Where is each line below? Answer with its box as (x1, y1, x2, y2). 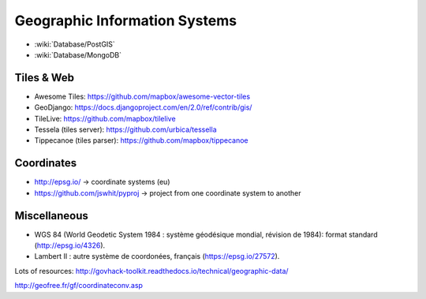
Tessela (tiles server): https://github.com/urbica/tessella (34, 125, 217, 134)
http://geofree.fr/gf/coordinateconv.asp (14, 281, 144, 290)
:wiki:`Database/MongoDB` (34, 50, 122, 59)
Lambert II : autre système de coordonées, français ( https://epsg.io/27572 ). (34, 252, 280, 261)
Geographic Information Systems (14, 12, 237, 29)
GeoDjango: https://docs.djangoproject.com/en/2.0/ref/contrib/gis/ (34, 103, 252, 112)
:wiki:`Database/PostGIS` (34, 39, 116, 49)
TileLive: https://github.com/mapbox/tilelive (34, 114, 177, 123)
